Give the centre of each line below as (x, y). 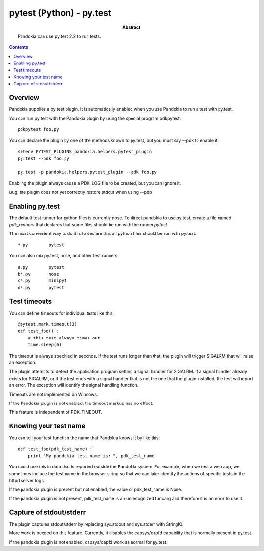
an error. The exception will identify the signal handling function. (74, 385)
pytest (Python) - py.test (60, 13)
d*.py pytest (41, 287)
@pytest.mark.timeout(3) (47, 324)
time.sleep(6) (45, 345)
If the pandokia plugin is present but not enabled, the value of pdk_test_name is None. (96, 489)
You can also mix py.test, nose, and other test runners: (64, 256)
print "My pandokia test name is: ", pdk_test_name (91, 456)
